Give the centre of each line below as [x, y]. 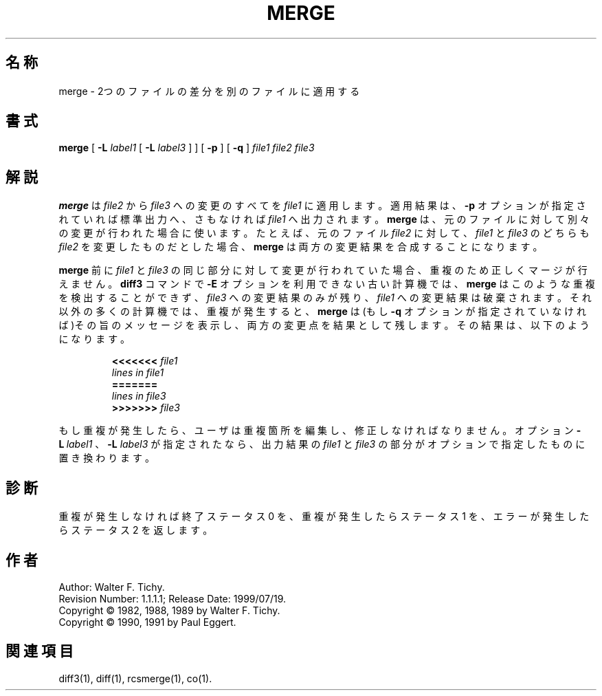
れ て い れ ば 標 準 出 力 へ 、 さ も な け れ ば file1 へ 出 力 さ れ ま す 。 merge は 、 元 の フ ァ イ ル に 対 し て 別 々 [324, 219]
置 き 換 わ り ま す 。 [107, 458]
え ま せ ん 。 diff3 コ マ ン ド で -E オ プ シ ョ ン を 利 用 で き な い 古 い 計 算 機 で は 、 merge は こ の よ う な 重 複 [327, 284]
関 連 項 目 [40, 651]
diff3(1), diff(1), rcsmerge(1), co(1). [135, 678]
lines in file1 [138, 373]
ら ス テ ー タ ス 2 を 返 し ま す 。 [136, 530]
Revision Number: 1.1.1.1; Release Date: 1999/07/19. [172, 598]
